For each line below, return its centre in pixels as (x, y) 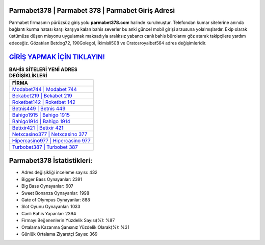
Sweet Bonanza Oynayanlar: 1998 (55, 193)
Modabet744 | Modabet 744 (44, 89)
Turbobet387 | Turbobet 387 (45, 147)
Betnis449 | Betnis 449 (39, 109)
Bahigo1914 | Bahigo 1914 (41, 121)
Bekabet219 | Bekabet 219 (42, 95)
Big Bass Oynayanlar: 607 (47, 186)
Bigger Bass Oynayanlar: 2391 (52, 179)
